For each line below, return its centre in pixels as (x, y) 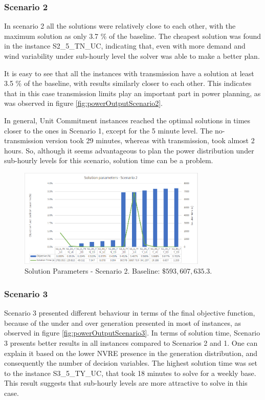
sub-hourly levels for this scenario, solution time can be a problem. (109, 160)
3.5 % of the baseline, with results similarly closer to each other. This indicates (128, 83)
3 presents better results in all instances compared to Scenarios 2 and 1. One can (131, 342)
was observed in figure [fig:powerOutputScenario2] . (83, 103)
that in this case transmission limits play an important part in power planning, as (132, 93)
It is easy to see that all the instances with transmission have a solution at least (129, 73)
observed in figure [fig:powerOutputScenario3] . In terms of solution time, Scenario (132, 333)
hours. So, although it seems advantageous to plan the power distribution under (129, 150)
